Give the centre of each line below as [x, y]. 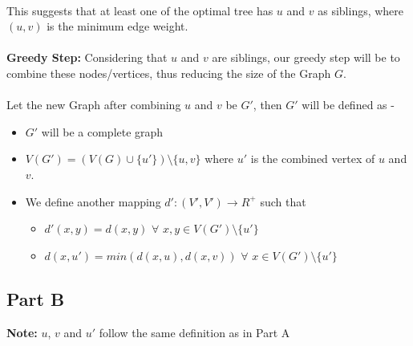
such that [283, 201]
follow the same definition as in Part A [194, 332]
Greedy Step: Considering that [87, 57]
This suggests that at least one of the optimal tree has [140, 10]
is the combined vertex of [313, 159]
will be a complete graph [102, 131]
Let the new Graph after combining [94, 105]
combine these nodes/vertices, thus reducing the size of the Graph [169, 73]
